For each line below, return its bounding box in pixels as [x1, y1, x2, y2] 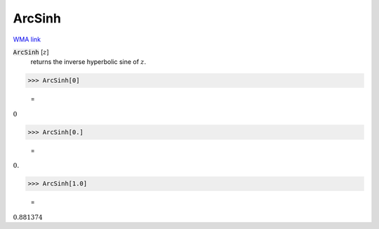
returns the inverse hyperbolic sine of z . [30, 58, 147, 66]
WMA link [13, 35, 41, 44]
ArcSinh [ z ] [13, 48, 49, 56]
